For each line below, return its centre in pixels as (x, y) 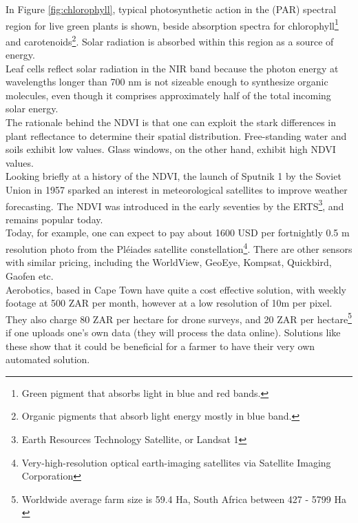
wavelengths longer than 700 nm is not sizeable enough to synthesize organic (167, 82)
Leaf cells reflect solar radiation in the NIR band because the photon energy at (172, 68)
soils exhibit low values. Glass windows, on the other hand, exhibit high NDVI (171, 149)
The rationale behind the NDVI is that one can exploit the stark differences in (171, 122)
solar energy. (32, 109)
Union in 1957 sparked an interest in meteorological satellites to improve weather (177, 190)
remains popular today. (54, 219)
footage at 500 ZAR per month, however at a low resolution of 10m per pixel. (169, 303)
